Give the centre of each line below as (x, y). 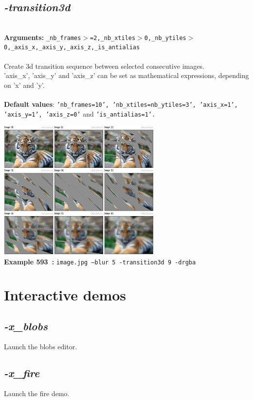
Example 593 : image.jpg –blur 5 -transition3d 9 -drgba (100, 261)
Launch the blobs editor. (41, 346)
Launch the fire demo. (37, 393)
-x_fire (22, 372)
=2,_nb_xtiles (113, 38)
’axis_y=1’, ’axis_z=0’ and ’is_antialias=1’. (80, 113)
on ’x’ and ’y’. (24, 85)
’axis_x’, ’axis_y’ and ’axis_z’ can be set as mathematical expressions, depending (126, 75)
